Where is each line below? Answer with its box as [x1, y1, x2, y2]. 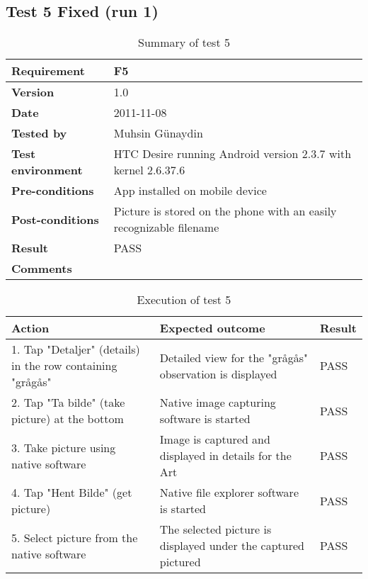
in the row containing [11, 357, 117, 374]
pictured [159, 553, 201, 570]
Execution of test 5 [137, 291, 231, 308]
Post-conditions [11, 210, 99, 227]
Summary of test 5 [138, 34, 230, 51]
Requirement [11, 62, 85, 79]
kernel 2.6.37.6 [113, 162, 185, 179]
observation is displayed [159, 365, 277, 382]
